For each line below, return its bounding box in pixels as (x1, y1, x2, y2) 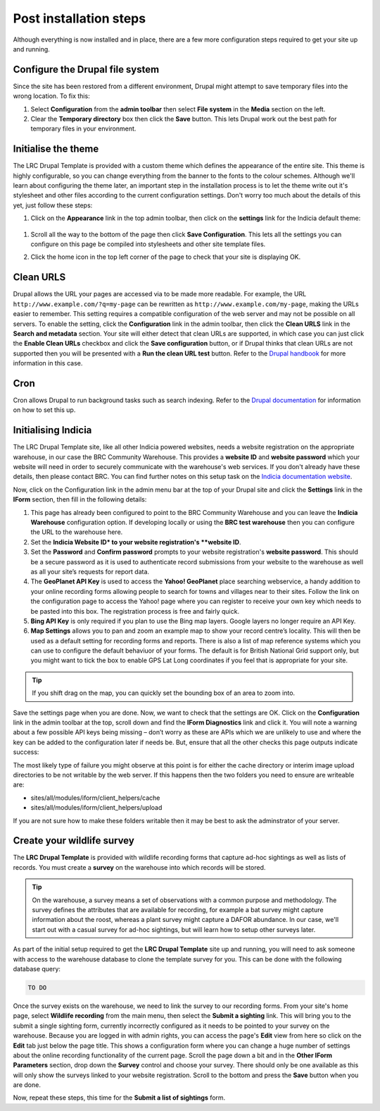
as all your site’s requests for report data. (30, 567, 150, 576)
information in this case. (13, 359, 83, 368)
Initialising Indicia (13, 424, 92, 437)
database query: (13, 964, 61, 973)
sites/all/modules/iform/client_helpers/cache (30, 794, 160, 802)
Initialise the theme (13, 143, 99, 155)
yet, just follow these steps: (13, 201, 93, 210)
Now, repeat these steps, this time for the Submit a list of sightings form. (13, 1093, 226, 1102)
